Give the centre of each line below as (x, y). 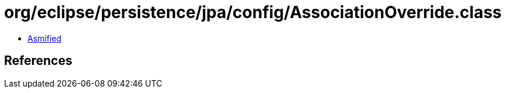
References (38, 61)
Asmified (45, 38)
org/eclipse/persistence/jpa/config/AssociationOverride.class (253, 12)
